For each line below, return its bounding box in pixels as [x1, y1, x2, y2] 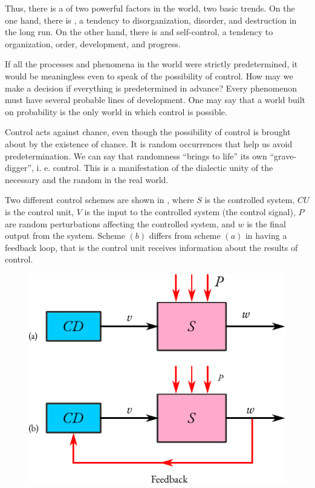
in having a [245, 229, 287, 242]
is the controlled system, [204, 193, 295, 206]
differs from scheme [149, 229, 221, 242]
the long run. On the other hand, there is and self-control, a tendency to [5, 25, 273, 38]
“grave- [270, 149, 297, 162]
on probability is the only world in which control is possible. [5, 105, 227, 118]
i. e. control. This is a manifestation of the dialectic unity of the [36, 161, 273, 174]
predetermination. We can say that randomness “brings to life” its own [5, 149, 267, 162]
